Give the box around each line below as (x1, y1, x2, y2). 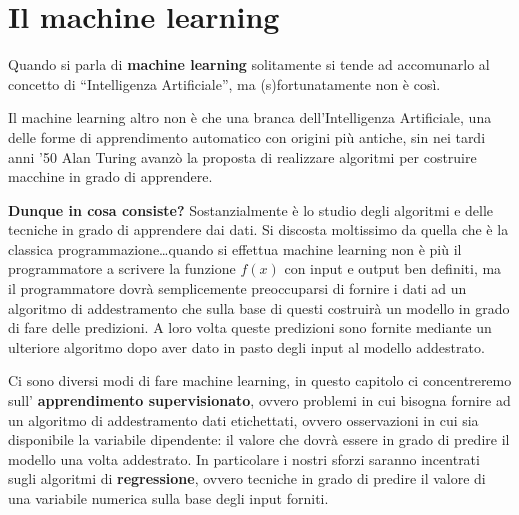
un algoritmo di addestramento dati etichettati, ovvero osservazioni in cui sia (8, 409, 479, 430)
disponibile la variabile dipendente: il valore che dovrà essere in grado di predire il (8, 429, 510, 450)
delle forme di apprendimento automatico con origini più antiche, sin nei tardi (8, 126, 486, 147)
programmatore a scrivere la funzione (8, 258, 236, 279)
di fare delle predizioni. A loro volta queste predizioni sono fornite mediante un (8, 317, 492, 338)
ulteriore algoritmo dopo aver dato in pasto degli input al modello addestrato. (8, 336, 485, 357)
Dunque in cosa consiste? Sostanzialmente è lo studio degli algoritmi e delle (8, 199, 494, 220)
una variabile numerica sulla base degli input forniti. (8, 488, 329, 508)
